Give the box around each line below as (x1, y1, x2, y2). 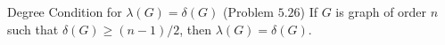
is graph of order (335, 3, 427, 20)
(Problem (222, 3, 274, 20)
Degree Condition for (7, 3, 122, 20)
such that (7, 19, 59, 38)
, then (179, 19, 212, 38)
